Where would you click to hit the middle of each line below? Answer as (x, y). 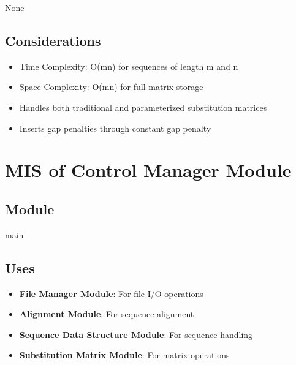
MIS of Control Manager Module (148, 170)
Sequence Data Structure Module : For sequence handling (136, 334)
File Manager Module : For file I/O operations (111, 293)
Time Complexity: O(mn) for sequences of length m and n (129, 66)
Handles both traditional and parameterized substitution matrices (143, 107)
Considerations (53, 40)
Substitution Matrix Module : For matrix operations (124, 355)
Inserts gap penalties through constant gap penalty (115, 128)
